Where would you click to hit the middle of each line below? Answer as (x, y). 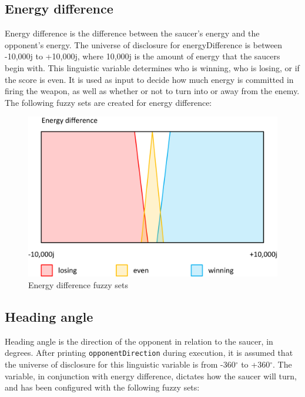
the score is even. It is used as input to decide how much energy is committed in (149, 79)
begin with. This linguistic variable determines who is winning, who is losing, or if (152, 67)
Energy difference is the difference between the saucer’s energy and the (132, 33)
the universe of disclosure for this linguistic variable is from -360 (120, 364)
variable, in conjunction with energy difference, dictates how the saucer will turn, (151, 376)
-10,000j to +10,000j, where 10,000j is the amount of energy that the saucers (143, 56)
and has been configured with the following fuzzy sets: (102, 387)
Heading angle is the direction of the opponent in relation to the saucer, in (139, 341)
